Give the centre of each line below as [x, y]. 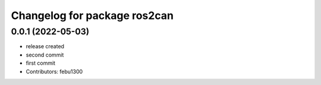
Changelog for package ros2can [92, 15]
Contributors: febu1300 [54, 71]
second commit [45, 55]
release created [45, 46]
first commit [41, 63]
